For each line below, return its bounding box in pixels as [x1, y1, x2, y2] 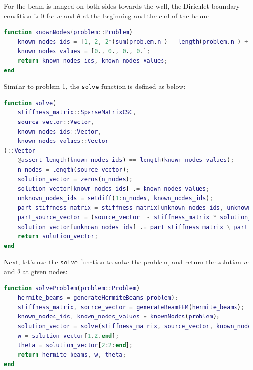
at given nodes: [22, 266, 68, 276]
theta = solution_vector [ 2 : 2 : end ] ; [18, 342, 133, 349]
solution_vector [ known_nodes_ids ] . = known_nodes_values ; [18, 185, 210, 193]
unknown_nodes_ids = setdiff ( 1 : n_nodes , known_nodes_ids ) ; [18, 194, 213, 202]
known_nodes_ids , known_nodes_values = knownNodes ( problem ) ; [18, 313, 220, 320]
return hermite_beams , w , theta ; [18, 351, 126, 358]
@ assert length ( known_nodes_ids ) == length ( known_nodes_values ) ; [18, 157, 234, 164]
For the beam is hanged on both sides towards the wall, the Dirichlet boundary [4, 1, 240, 11]
